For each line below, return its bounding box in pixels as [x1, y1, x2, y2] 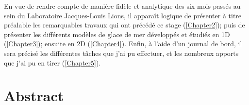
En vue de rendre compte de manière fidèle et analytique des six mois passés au [4, 1, 241, 11]
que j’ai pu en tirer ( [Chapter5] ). [4, 57, 101, 67]
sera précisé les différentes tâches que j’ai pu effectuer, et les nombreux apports [4, 48, 239, 58]
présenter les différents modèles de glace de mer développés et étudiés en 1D [4, 29, 230, 39]
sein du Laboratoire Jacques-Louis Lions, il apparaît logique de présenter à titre [4, 10, 242, 20]
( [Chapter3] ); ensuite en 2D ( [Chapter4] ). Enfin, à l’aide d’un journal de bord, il [4, 39, 242, 49]
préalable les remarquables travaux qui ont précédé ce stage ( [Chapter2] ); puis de [4, 20, 245, 30]
